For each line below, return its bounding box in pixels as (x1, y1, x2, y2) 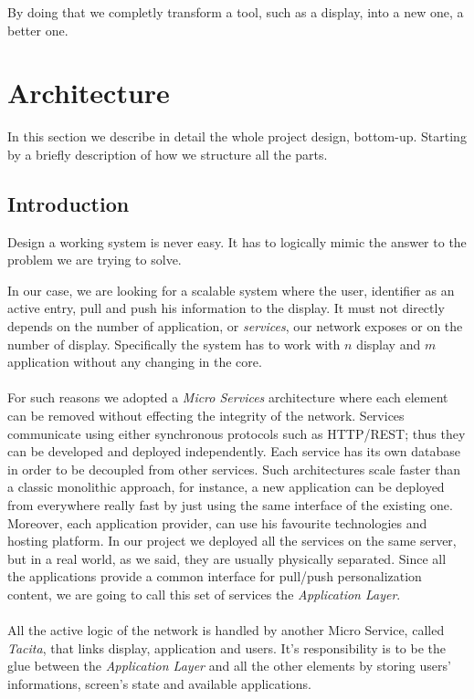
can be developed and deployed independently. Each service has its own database (7, 442, 460, 461)
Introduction (7, 189, 130, 217)
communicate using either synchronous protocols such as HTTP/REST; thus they (7, 423, 466, 443)
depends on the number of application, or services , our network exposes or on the (7, 317, 463, 336)
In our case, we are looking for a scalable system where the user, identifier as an (7, 280, 455, 299)
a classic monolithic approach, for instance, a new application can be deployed (7, 477, 445, 496)
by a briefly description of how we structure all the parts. (7, 144, 328, 163)
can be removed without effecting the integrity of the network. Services (7, 406, 405, 425)
